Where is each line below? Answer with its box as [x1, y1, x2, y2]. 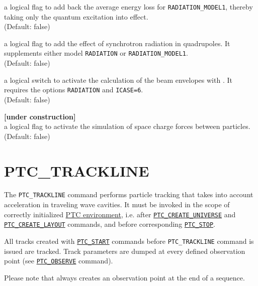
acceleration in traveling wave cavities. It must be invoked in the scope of [4, 199, 230, 210]
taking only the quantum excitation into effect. [4, 11, 148, 22]
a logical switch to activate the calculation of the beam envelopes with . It [4, 74, 232, 85]
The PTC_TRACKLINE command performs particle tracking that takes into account [4, 189, 253, 200]
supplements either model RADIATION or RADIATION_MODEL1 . [4, 48, 188, 58]
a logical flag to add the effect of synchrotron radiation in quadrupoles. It [4, 38, 230, 48]
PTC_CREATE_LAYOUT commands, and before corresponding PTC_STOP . [4, 219, 216, 229]
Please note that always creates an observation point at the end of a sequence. [4, 272, 245, 282]
